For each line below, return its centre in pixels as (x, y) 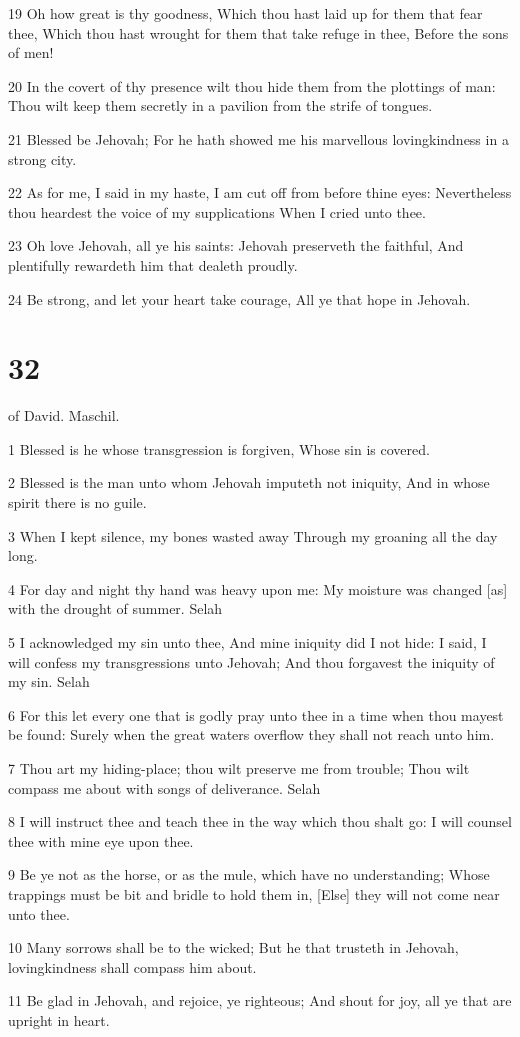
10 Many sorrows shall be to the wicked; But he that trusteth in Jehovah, (233, 947)
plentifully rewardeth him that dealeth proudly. (153, 264)
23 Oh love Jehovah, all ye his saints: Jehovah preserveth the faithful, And (236, 245)
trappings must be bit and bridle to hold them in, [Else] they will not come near (254, 893)
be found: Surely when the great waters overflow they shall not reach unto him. (251, 734)
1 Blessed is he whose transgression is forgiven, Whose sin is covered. (219, 448)
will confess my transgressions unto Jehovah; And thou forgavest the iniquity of (251, 661)
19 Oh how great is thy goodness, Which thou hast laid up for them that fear (245, 13)
